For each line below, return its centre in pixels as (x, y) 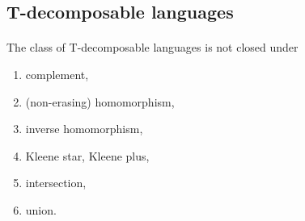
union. (41, 209)
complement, (57, 74)
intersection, (56, 183)
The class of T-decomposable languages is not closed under (152, 47)
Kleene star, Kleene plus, (87, 155)
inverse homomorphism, (84, 129)
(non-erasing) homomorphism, (100, 101)
